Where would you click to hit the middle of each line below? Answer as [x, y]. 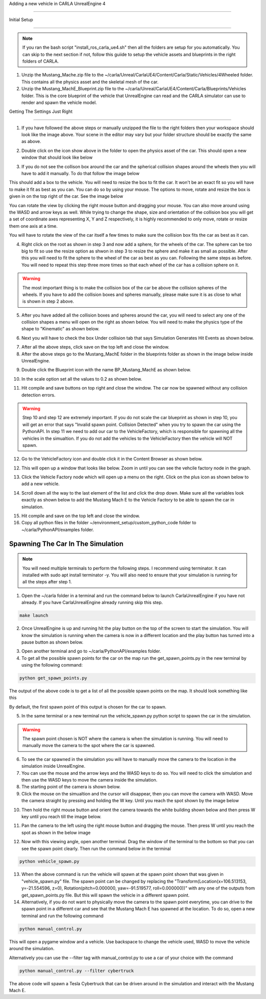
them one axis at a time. [33, 226]
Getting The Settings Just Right [41, 111]
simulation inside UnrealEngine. [53, 766]
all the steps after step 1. [47, 582]
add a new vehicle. [41, 484]
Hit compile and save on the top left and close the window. [81, 516]
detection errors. [38, 395]
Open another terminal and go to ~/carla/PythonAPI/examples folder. [91, 651]
